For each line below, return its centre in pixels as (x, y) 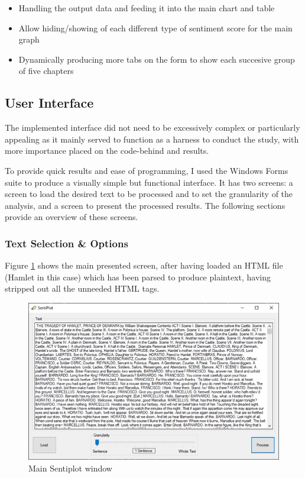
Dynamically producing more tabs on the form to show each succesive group (157, 59)
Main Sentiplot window (70, 468)
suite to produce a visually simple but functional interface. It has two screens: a (149, 182)
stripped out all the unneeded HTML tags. (82, 288)
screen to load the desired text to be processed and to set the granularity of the (149, 194)
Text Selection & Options (66, 243)
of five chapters (46, 71)
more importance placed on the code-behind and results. (107, 151)
